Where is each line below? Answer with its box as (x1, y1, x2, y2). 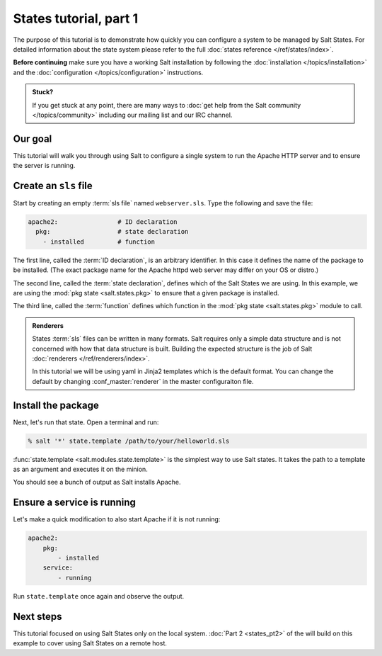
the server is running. (13, 162, 76, 170)
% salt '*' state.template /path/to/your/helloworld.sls (28, 436, 230, 445)
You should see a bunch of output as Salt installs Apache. (13, 478, 181, 487)
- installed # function (42, 237, 156, 246)
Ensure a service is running (13, 497, 136, 509)
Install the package (13, 399, 99, 411)
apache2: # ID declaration (28, 218, 178, 226)
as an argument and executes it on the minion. (13, 465, 148, 474)
